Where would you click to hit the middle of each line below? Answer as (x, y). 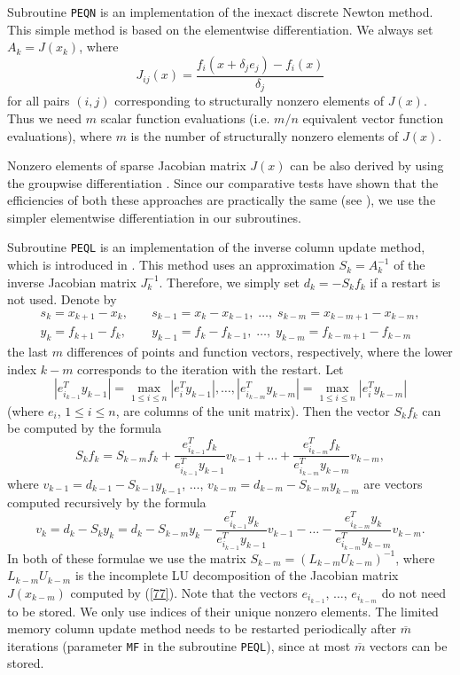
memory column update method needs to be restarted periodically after (202, 628)
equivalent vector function (373, 118)
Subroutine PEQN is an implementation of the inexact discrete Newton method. (220, 12)
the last (27, 352)
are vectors (393, 483)
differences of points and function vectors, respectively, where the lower (260, 352)
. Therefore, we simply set (230, 282)
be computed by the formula (84, 428)
